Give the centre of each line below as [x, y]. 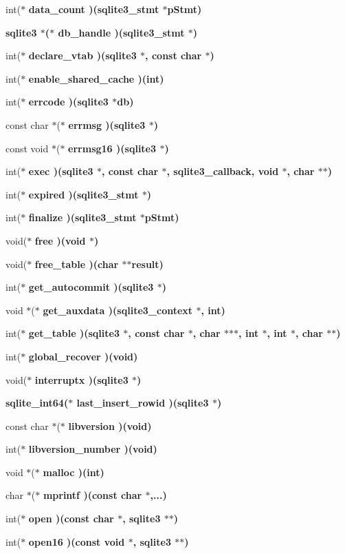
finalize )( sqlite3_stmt [82, 217]
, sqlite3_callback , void [223, 171]
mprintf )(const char [92, 495]
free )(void [60, 240]
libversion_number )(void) [93, 449]
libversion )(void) [110, 425]
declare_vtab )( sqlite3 [82, 55]
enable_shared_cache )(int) [96, 78]
